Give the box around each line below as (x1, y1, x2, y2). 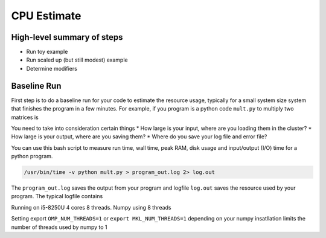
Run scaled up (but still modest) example (26, 56, 128, 63)
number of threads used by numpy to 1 (11, 224, 108, 231)
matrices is (11, 114, 39, 121)
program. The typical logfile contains (11, 193, 103, 200)
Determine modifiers (26, 65, 78, 72)
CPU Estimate (11, 9, 81, 22)
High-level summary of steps (11, 32, 123, 42)
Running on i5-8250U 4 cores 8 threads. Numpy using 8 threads (11, 204, 171, 211)
